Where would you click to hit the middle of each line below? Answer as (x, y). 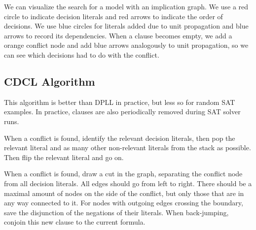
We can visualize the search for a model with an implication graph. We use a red (126, 6)
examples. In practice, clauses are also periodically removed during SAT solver (122, 112)
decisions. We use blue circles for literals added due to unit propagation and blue (126, 26)
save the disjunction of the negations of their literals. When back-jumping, (116, 212)
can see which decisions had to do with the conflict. (82, 54)
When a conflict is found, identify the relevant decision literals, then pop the (120, 138)
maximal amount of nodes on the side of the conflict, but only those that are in (124, 193)
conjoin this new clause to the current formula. (75, 222)
